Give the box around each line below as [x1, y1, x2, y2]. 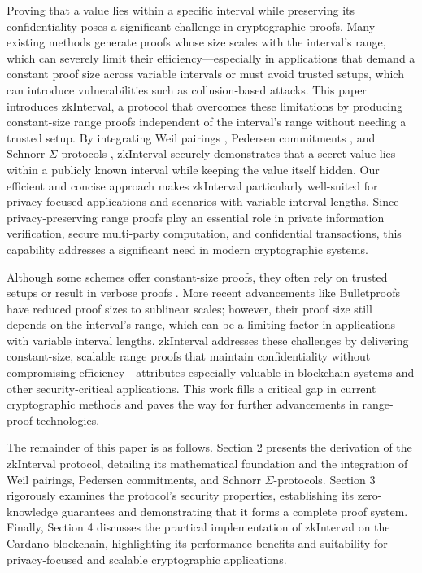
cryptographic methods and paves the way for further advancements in [7, 396, 359, 413]
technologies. [36, 411, 100, 428]
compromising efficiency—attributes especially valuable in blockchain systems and [7, 364, 415, 381]
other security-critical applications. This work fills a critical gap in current [7, 379, 376, 396]
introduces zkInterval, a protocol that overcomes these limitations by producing [7, 97, 403, 114]
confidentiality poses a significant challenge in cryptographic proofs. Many [7, 17, 376, 34]
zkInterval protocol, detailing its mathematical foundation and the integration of [7, 455, 408, 472]
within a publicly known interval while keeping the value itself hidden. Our [7, 160, 380, 177]
